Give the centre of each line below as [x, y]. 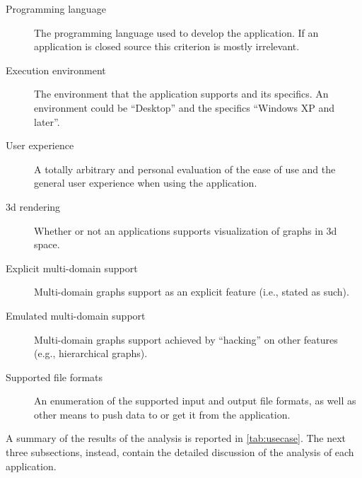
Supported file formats [54, 377]
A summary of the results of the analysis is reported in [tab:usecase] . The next [176, 438]
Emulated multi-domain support [76, 315]
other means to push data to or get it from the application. [162, 414]
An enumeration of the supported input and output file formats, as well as [195, 401]
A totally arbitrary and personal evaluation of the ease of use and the [185, 169]
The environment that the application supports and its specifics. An [181, 94]
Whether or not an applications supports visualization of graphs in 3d [186, 230]
